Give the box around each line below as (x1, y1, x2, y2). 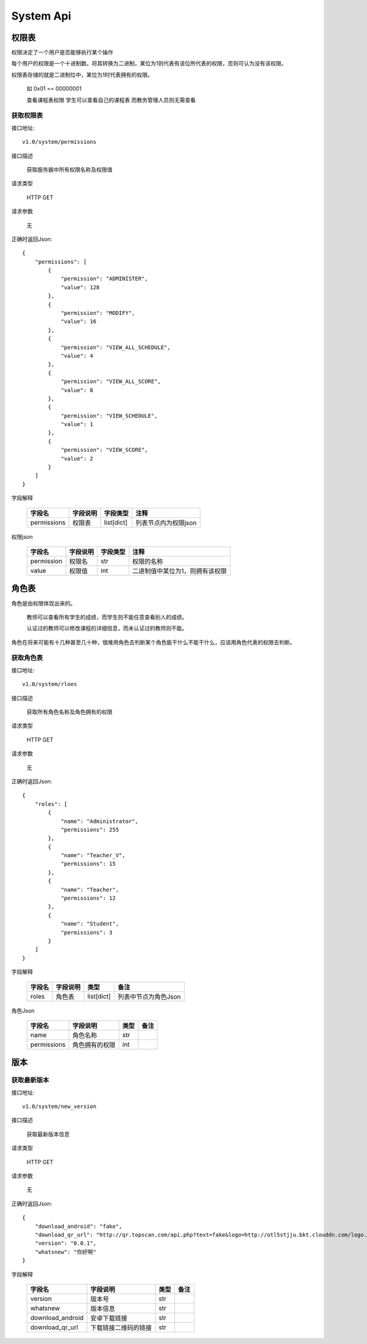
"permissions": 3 (61, 929, 113, 936)
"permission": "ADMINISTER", (61, 275, 148, 282)
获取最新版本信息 (26, 1130, 70, 1137)
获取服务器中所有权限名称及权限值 (26, 166, 113, 173)
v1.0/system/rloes (22, 681, 78, 688)
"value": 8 (61, 386, 94, 394)
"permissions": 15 (61, 860, 116, 868)
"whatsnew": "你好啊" (34, 1248, 97, 1255)
